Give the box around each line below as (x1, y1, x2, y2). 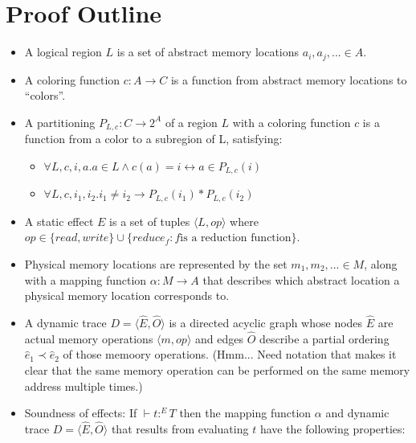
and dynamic (325, 404, 389, 421)
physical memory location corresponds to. (24, 287, 230, 304)
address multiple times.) (24, 377, 143, 394)
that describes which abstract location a (202, 271, 400, 288)
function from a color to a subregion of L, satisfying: (24, 130, 283, 147)
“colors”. (24, 87, 66, 104)
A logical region (24, 43, 102, 60)
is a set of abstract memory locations (116, 43, 300, 60)
